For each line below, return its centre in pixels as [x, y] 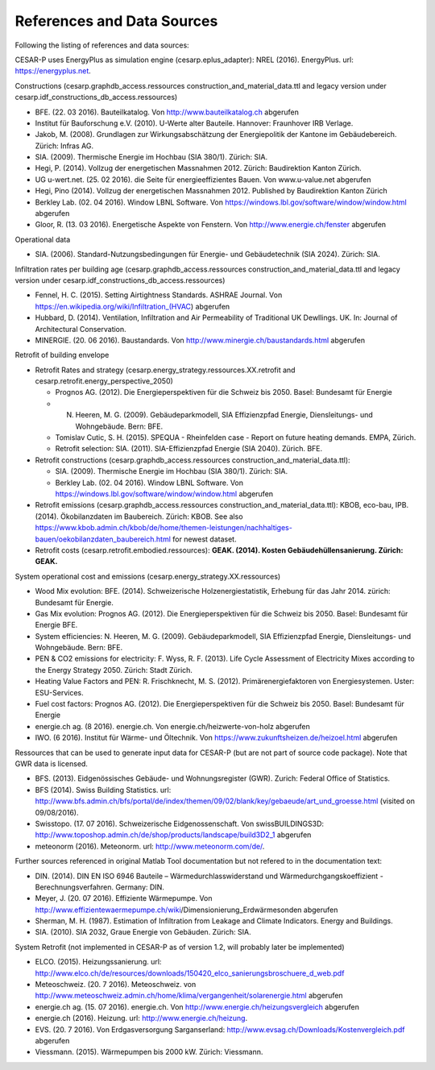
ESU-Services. [59, 692]
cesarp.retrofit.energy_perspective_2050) [104, 381]
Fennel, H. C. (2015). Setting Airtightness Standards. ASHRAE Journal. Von [159, 295]
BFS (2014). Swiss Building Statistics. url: [103, 790]
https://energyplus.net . [53, 71]
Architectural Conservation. [81, 329]
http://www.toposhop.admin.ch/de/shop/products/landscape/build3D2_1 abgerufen [173, 835]
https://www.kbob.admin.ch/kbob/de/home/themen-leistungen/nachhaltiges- [164, 528]
